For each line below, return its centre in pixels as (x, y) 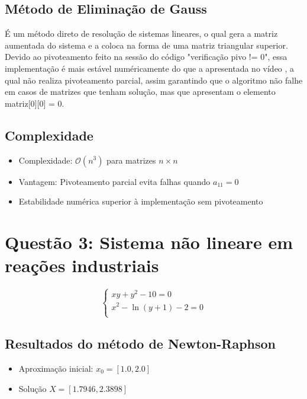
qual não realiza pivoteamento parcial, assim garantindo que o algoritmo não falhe (154, 80)
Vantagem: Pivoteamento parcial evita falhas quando (114, 181)
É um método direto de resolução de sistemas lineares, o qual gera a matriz (141, 33)
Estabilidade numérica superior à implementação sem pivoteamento (141, 201)
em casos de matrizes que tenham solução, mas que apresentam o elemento (140, 92)
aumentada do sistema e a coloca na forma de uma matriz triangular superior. (146, 45)
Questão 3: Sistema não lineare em (149, 242)
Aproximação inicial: (56, 368)
